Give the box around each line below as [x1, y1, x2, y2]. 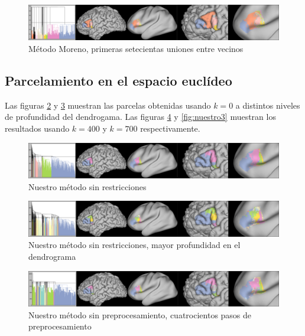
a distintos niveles [235, 99, 300, 111]
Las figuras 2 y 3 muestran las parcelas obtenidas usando [5, 99, 211, 111]
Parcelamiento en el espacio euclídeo [5, 71, 232, 90]
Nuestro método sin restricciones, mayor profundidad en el [28, 239, 241, 251]
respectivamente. [140, 122, 200, 135]
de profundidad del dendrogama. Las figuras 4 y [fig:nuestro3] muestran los [5, 110, 276, 123]
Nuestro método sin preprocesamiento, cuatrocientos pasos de [28, 308, 252, 321]
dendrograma [28, 250, 76, 262]
